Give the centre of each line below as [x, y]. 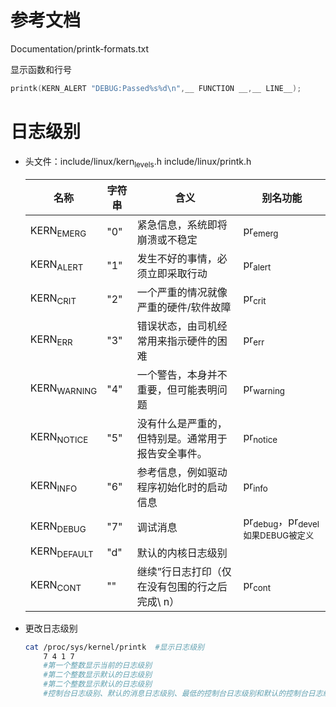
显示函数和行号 [41, 69]
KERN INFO [53, 486]
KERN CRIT [53, 299]
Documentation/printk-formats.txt [80, 48]
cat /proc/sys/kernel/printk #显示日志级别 [114, 647]
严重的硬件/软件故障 [184, 307]
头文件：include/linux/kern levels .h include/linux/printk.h [138, 162]
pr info [255, 486]
